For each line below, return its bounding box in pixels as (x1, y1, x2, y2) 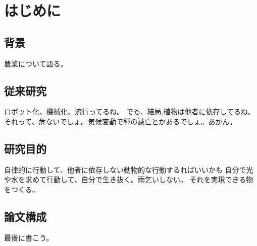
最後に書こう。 (4, 232, 54, 242)
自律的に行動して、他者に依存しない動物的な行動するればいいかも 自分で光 (4, 164, 253, 175)
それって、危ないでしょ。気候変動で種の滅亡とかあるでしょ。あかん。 (4, 116, 237, 126)
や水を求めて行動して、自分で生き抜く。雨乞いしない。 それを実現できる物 (4, 174, 253, 185)
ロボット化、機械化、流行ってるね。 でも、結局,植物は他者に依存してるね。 (4, 106, 255, 117)
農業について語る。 (4, 58, 68, 68)
